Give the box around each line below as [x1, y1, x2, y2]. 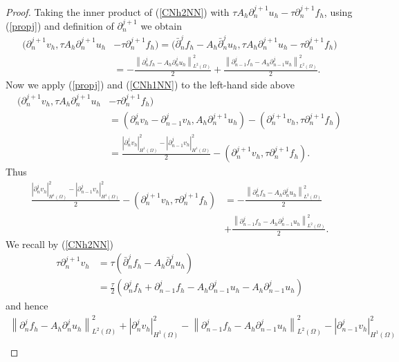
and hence [6, 298, 48, 313]
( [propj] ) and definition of [6, 18, 114, 32]
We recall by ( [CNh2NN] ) [6, 236, 114, 251]
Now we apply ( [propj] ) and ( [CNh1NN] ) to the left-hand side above [6, 77, 295, 91]
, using [324, 4, 353, 19]
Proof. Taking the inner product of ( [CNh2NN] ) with [6, 4, 230, 19]
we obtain [140, 18, 182, 32]
